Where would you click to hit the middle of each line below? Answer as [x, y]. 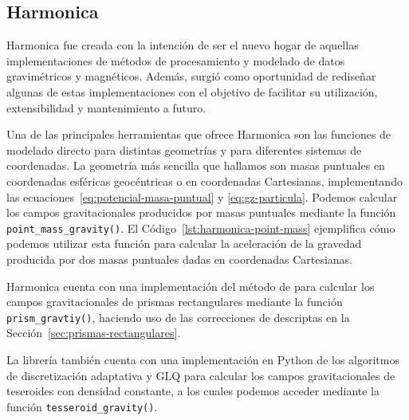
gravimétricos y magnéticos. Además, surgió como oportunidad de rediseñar [191, 76]
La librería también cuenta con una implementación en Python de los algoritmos [203, 360]
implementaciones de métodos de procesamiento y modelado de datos [176, 60]
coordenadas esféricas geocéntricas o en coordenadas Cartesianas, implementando [204, 181]
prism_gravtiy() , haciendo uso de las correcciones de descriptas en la [178, 317]
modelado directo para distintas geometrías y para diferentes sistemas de [184, 149]
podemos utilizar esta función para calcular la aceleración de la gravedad [184, 243]
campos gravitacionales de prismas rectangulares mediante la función [175, 302]
